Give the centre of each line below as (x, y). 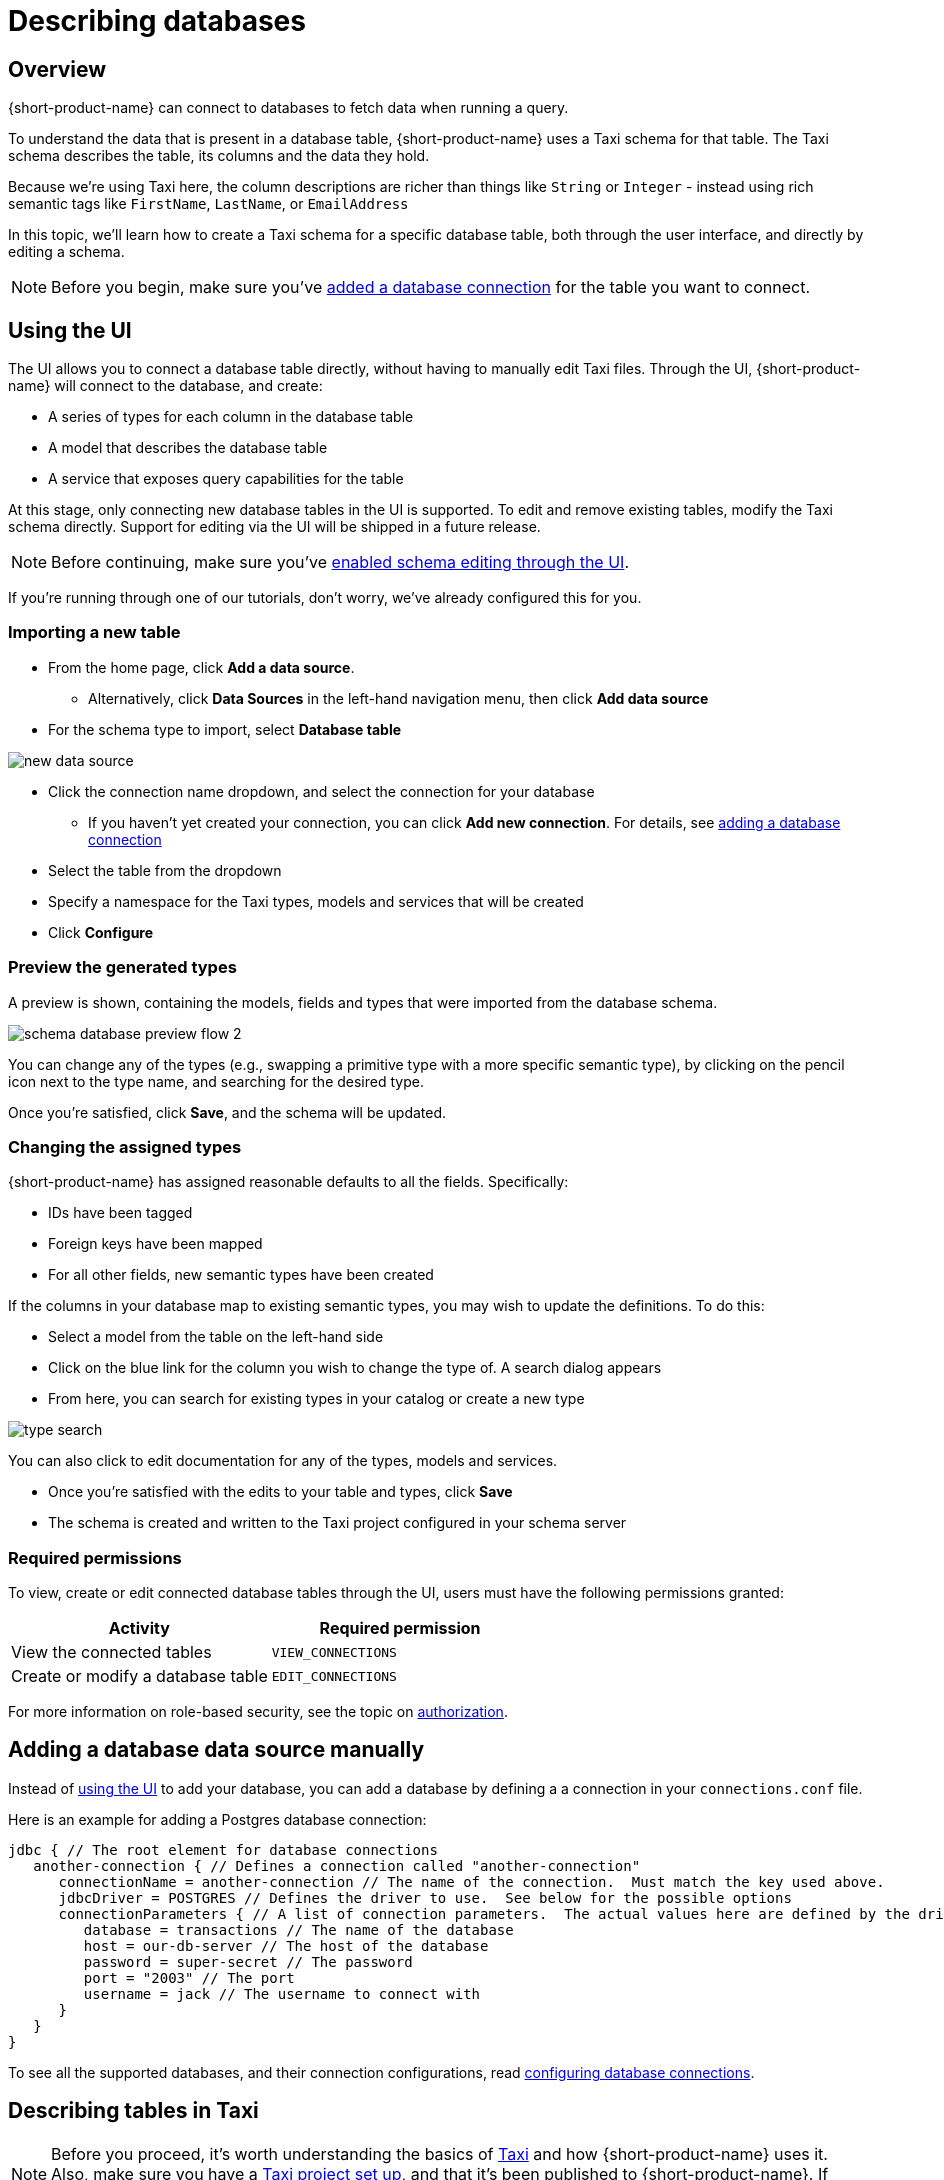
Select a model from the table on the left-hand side (216, 1337)
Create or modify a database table (139, 1676)
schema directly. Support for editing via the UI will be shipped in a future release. (274, 527)
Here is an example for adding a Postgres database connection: (217, 1819)
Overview (57, 69)
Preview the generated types (122, 967)
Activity (139, 1628)
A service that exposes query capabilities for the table (226, 479)
